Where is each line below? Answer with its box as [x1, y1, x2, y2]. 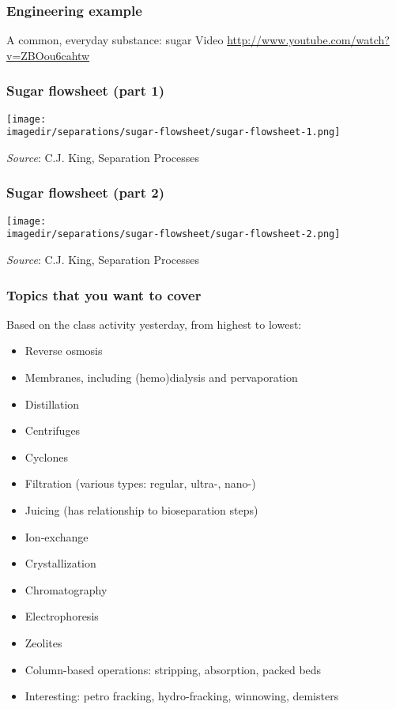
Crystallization [25, 555, 96, 571]
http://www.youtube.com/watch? [227, 32, 390, 48]
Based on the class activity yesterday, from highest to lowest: [6, 315, 302, 332]
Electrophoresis [25, 608, 99, 624]
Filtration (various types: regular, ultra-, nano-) [25, 475, 256, 492]
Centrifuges [25, 422, 81, 439]
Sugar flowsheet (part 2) [6, 183, 165, 202]
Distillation [25, 395, 80, 412]
